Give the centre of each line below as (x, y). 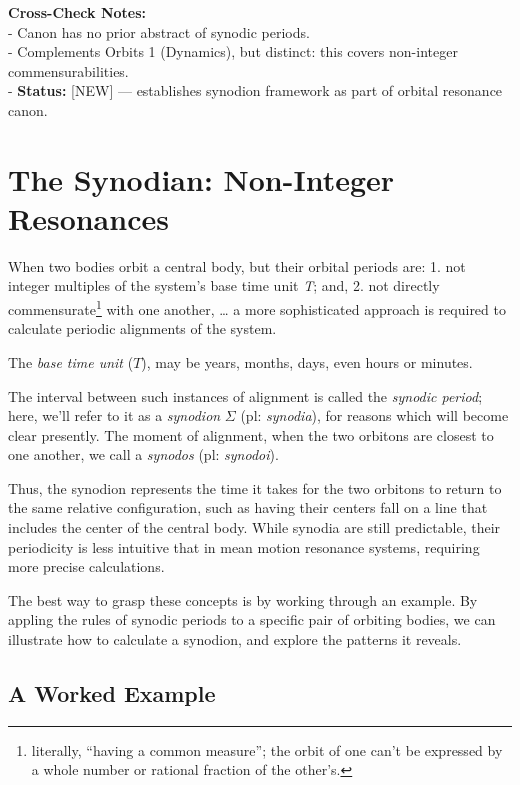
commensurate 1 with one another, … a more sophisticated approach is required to (257, 307)
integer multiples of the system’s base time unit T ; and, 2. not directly (224, 285)
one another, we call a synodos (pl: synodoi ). (143, 454)
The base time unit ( (71, 361)
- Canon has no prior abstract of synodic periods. (159, 31)
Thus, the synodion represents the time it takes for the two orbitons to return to (255, 487)
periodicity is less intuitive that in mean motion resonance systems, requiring (244, 546)
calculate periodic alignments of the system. (142, 328)
